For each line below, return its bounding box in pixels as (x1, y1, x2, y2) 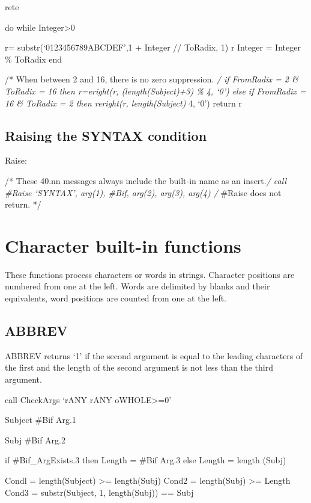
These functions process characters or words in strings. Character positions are (5, 268, 295, 280)
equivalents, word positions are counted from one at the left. (5, 292, 227, 304)
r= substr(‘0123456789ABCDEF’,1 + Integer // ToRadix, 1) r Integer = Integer (5, 41, 301, 54)
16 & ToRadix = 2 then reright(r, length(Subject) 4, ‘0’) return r (5, 96, 242, 109)
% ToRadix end (5, 52, 62, 65)
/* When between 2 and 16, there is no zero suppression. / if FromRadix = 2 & (5, 73, 298, 85)
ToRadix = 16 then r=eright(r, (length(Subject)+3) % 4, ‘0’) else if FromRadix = (5, 84, 306, 97)
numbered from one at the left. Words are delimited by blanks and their (5, 280, 270, 292)
